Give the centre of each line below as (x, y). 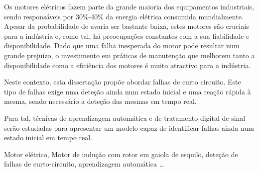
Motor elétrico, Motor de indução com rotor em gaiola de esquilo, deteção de (121, 154)
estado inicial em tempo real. (48, 137)
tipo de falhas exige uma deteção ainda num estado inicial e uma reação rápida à (128, 91)
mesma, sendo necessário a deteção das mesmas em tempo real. (100, 101)
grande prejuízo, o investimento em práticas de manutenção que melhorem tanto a (129, 55)
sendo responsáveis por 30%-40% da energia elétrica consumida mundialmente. (124, 16)
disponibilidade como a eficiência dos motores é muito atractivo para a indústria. (128, 65)
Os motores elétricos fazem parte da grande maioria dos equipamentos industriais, (129, 6)
